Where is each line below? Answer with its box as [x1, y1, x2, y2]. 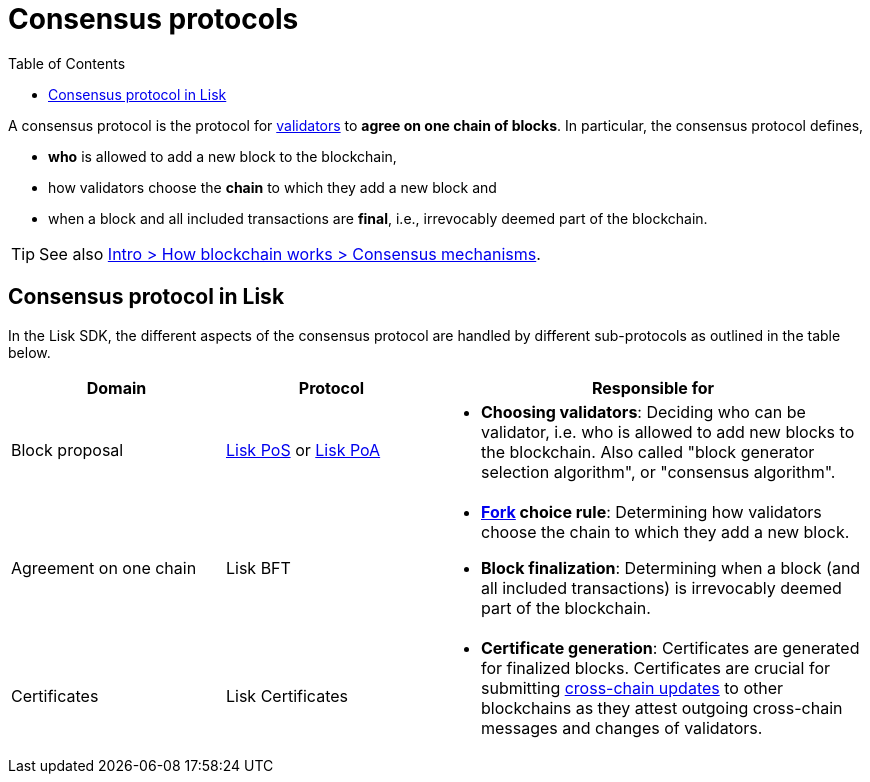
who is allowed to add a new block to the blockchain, [48, 147, 397, 165]
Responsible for [591, 377, 715, 398]
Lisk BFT [226, 557, 291, 578]
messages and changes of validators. [481, 717, 763, 738]
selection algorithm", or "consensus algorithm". [481, 461, 836, 482]
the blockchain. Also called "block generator [481, 441, 815, 462]
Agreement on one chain [11, 557, 197, 578]
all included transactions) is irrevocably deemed [481, 577, 842, 598]
